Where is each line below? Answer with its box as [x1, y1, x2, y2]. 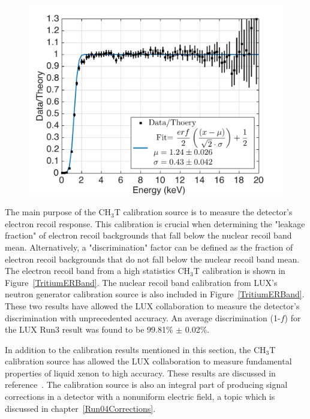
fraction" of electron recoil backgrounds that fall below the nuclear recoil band [5, 229, 292, 242]
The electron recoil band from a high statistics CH [5, 264, 191, 277]
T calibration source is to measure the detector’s [114, 206, 293, 218]
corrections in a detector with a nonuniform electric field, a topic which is [5, 390, 275, 403]
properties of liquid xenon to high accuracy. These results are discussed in [5, 366, 276, 379]
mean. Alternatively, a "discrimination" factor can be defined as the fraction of [5, 240, 293, 253]
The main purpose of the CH [5, 206, 112, 218]
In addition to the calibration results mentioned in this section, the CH [5, 343, 266, 355]
